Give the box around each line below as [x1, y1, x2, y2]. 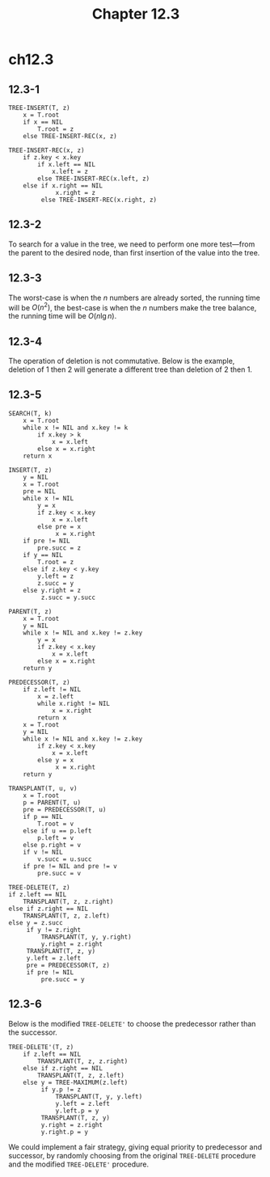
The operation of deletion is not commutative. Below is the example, [8, 356, 235, 366]
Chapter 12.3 [91, 5, 180, 23]
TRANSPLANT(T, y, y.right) [40, 933, 132, 941]
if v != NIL [23, 848, 63, 856]
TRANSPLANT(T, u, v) [8, 784, 78, 792]
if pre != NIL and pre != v [23, 862, 117, 870]
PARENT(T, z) [8, 607, 53, 615]
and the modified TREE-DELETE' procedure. [8, 1159, 150, 1169]
